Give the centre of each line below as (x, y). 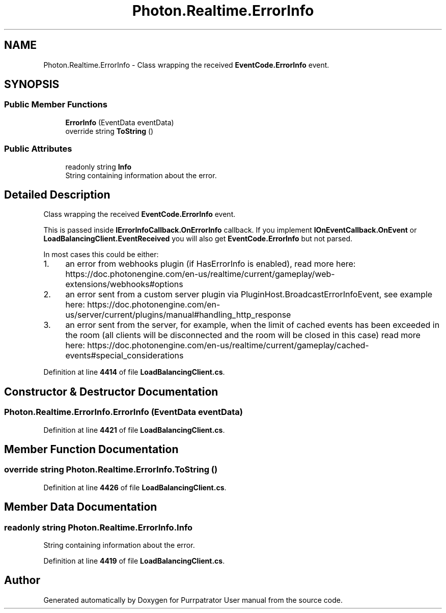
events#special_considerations (124, 356)
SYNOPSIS (32, 85)
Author (22, 580)
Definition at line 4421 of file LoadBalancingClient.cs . (134, 430)
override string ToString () (109, 131)
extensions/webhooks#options (124, 284)
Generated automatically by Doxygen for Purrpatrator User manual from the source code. (193, 600)
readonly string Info (99, 166)
